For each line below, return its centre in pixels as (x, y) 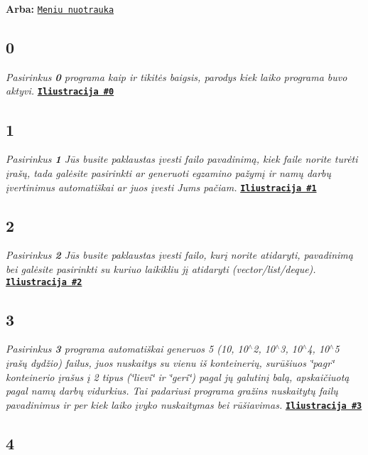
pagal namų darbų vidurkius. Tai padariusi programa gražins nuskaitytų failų (172, 391)
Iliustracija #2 (44, 282)
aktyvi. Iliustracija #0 (60, 91)
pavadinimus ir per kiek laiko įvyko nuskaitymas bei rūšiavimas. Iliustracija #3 (184, 404)
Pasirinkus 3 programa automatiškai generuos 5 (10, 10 (127, 349)
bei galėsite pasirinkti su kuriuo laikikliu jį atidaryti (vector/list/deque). (161, 268)
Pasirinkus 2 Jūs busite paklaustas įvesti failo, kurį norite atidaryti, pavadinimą (179, 255)
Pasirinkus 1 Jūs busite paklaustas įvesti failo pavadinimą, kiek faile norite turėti (182, 159)
